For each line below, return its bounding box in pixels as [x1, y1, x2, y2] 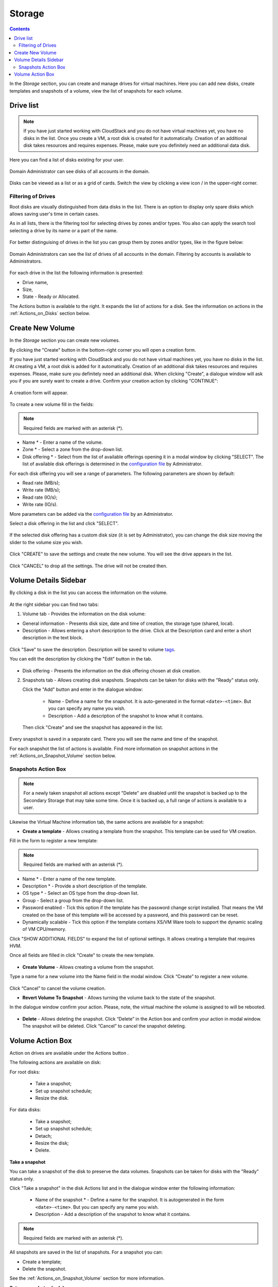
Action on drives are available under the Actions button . [9, 1050, 129, 1056]
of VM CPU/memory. [22, 926, 66, 932]
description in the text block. [22, 635, 83, 641]
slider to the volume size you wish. [9, 539, 83, 545]
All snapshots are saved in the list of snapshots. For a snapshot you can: [9, 1249, 163, 1256]
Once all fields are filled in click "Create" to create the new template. [9, 952, 154, 959]
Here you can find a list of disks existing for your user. [9, 156, 124, 163]
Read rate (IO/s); [22, 494, 58, 500]
